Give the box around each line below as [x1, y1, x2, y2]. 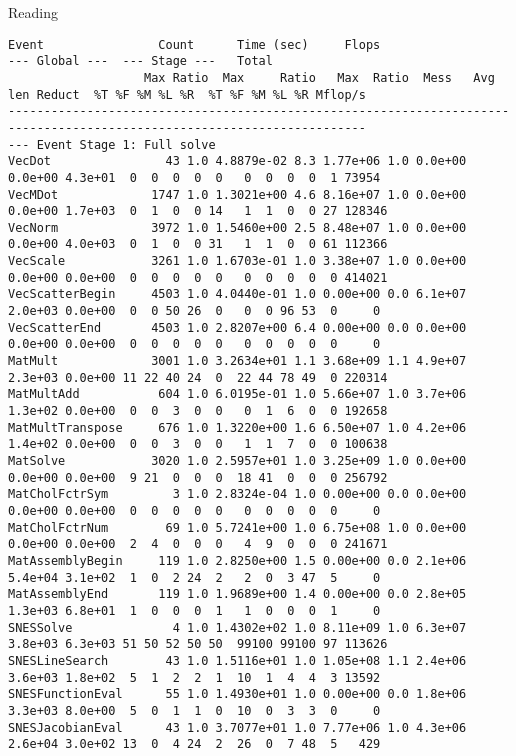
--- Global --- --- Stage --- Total [8, 54, 273, 69]
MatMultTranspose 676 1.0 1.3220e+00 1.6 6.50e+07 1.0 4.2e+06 [8, 420, 467, 435]
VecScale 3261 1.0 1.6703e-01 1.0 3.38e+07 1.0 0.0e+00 [8, 254, 467, 269]
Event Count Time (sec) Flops [8, 37, 381, 52]
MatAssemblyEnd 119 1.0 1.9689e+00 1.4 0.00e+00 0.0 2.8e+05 [8, 587, 467, 602]
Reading [8, 2, 58, 22]
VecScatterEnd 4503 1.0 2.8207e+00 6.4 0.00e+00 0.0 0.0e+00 [8, 320, 467, 335]
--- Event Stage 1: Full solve [8, 137, 216, 152]
